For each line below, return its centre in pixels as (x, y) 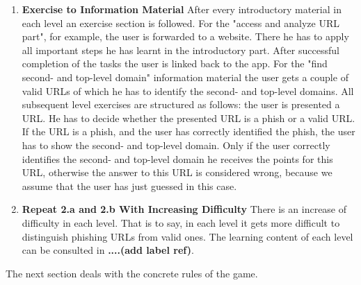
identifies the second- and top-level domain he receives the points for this (177, 158)
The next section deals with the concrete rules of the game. (132, 273)
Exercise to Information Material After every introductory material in (182, 9)
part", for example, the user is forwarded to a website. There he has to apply (185, 36)
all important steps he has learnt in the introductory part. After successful (180, 50)
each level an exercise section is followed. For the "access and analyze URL (180, 23)
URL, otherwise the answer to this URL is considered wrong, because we (177, 172)
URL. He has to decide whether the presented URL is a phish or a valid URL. (188, 118)
